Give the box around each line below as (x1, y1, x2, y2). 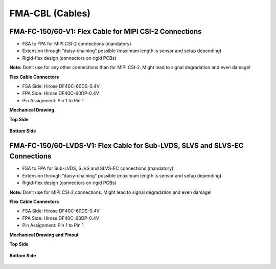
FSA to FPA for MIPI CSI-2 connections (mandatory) (22, 41, 131, 47)
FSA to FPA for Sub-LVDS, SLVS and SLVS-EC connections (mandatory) (22, 165, 174, 171)
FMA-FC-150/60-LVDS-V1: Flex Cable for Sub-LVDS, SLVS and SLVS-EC (9, 141, 244, 150)
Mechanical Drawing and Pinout (9, 232, 79, 238)
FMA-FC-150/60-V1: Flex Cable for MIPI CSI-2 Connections (9, 27, 202, 36)
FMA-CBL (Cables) (9, 8, 90, 19)
